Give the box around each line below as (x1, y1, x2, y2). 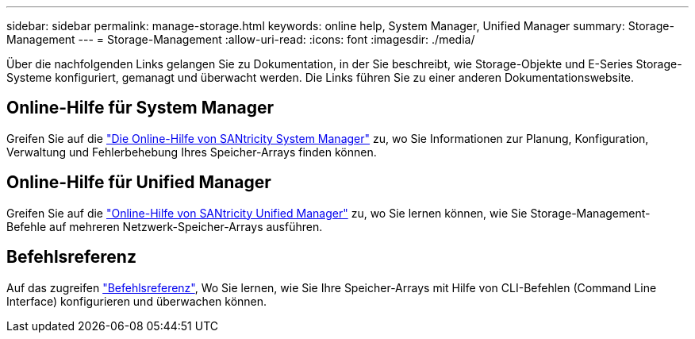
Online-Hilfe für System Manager (6, 98, 275, 118)
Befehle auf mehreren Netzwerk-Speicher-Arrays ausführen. (6, 219, 323, 233)
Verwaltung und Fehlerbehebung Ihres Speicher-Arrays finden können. (6, 144, 377, 159)
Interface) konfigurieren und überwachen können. (6, 294, 267, 308)
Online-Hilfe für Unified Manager (6, 172, 271, 193)
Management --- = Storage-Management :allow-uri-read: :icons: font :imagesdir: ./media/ (6, 33, 475, 46)
